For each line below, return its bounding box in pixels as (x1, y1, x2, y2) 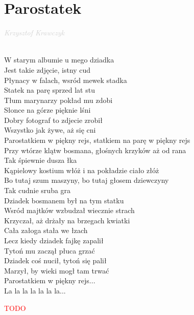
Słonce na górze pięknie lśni (4, 104, 91, 115)
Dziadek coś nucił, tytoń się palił (4, 255, 107, 266)
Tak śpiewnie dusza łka (4, 155, 77, 165)
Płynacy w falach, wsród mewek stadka (4, 74, 127, 85)
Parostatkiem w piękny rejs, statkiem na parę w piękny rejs (4, 135, 190, 145)
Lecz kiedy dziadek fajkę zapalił (4, 235, 104, 245)
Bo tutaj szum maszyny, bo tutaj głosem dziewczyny (4, 175, 169, 185)
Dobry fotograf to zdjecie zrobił (4, 114, 103, 125)
